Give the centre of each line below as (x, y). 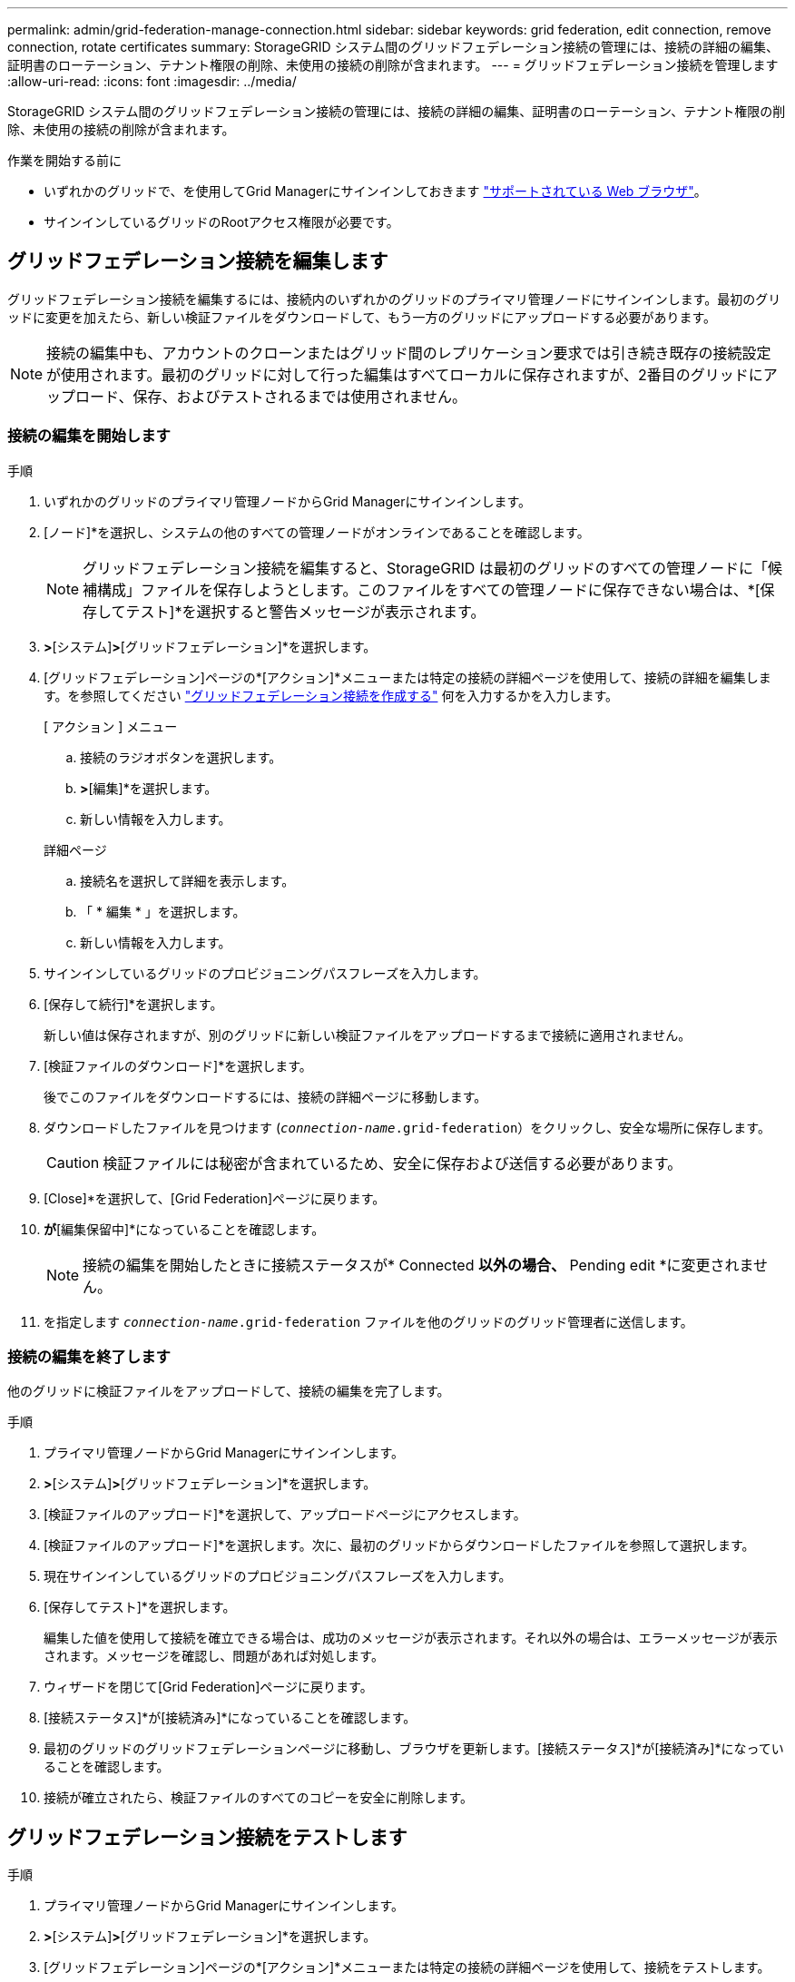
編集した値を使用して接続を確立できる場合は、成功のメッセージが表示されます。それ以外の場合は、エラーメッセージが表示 (411, 1638)
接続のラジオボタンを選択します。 (181, 757)
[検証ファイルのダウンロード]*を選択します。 (178, 1065)
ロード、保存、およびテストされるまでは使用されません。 (271, 396)
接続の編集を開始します (89, 436)
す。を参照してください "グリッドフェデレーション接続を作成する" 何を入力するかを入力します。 (331, 695)
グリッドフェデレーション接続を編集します (198, 261)
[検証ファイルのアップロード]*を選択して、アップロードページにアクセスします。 (285, 1515)
